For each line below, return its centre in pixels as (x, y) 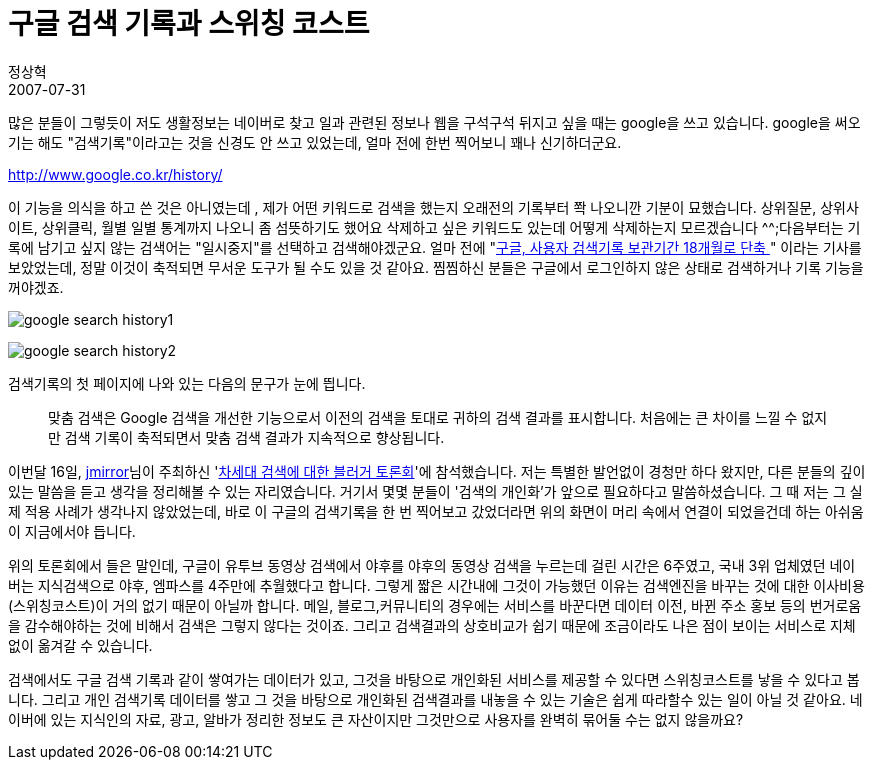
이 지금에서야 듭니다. (72, 531)
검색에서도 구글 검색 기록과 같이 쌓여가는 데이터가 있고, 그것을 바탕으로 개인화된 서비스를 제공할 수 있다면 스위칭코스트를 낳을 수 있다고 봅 (434, 679)
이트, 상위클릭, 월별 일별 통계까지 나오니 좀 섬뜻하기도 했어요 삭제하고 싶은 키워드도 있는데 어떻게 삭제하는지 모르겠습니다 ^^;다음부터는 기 (434, 227)
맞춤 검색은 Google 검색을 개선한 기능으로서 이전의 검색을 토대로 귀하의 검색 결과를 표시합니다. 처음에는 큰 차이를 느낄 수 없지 (438, 417)
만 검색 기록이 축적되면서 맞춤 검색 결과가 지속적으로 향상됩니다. (246, 437)
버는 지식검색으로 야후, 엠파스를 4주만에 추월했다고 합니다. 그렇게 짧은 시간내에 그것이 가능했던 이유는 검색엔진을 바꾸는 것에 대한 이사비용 (436, 585)
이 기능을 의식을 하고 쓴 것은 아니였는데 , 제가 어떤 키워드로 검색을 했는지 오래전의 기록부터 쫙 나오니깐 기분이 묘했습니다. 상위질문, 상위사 (433, 207)
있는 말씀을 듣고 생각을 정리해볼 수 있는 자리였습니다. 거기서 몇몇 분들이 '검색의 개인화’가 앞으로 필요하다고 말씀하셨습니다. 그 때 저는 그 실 (435, 491)
